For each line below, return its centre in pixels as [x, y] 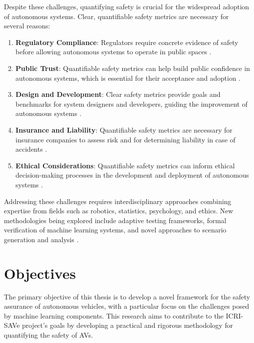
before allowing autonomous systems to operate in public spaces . [113, 52]
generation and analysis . [41, 239]
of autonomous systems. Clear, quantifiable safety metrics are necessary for [116, 16]
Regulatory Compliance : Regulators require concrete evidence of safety [127, 42]
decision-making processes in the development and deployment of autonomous [132, 175]
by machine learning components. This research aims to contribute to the [114, 315]
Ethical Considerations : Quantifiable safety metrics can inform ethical [125, 165]
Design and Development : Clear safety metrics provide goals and [118, 94]
